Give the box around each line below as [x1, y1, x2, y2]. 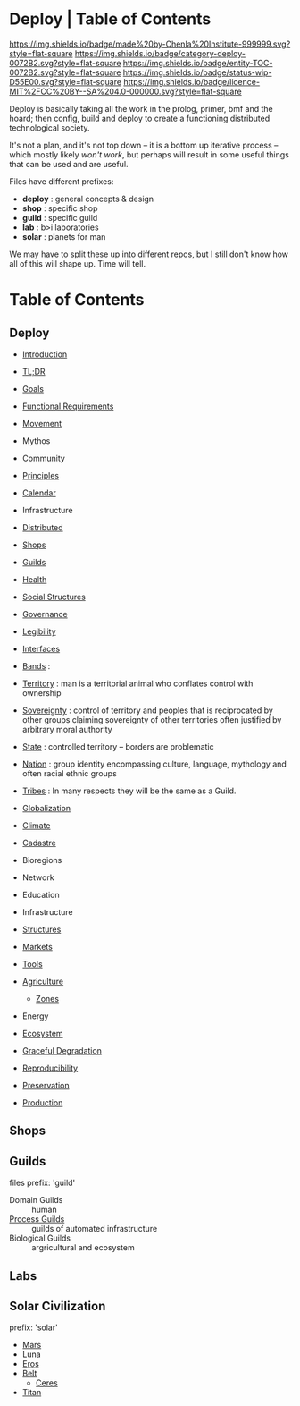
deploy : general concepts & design [21, 193, 154, 204]
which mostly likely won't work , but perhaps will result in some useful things [9, 148, 290, 160]
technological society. [9, 122, 91, 133]
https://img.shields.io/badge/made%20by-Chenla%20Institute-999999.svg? [9, 38, 291, 49]
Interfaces [21, 643, 61, 654]
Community [21, 453, 65, 463]
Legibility [21, 626, 56, 637]
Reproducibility [21, 1063, 79, 1073]
